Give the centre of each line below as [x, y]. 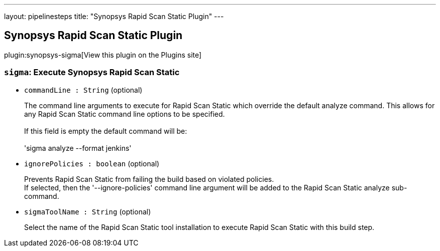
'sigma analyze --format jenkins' [78, 148]
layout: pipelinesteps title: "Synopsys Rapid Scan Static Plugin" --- [114, 16]
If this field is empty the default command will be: [106, 131]
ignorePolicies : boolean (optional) [92, 163]
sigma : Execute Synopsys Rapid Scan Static [92, 72]
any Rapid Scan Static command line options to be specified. [125, 114]
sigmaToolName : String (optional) [88, 211]
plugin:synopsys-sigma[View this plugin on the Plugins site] [103, 55]
